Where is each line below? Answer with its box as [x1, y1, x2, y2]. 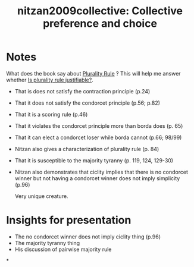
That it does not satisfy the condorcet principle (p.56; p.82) [14, 99, 161, 106]
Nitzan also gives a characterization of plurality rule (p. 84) [14, 145, 159, 152]
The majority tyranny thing [14, 239, 80, 246]
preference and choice [42, 17, 158, 30]
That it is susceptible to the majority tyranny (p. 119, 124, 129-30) [14, 156, 174, 164]
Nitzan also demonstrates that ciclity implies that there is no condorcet [14, 168, 189, 175]
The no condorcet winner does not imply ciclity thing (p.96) [14, 233, 161, 240]
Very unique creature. [14, 192, 68, 200]
